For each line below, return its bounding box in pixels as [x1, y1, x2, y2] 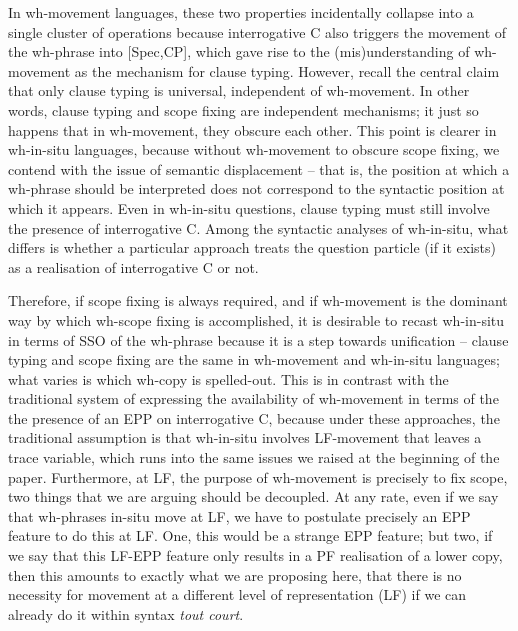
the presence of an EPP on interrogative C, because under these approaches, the [8, 407, 500, 428]
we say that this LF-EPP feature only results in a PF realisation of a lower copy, [8, 545, 503, 566]
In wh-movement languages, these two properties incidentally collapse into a [8, 2, 474, 22]
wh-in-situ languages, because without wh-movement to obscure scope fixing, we [8, 139, 500, 160]
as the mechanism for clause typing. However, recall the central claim [74, 60, 500, 81]
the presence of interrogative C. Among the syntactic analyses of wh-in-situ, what [8, 217, 509, 238]
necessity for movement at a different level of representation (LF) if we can [8, 584, 467, 605]
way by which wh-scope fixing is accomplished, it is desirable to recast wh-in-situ [8, 309, 505, 330]
